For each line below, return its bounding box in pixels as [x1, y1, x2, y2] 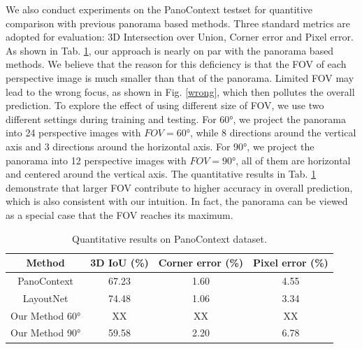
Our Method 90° [10, 325, 81, 340]
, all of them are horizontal [236, 152, 351, 167]
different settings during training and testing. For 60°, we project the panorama [6, 111, 347, 126]
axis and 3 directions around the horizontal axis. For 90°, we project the [6, 138, 314, 153]
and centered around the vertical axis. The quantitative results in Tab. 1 [6, 166, 317, 181]
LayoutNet [22, 290, 68, 305]
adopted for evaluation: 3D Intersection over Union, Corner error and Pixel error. [6, 29, 354, 44]
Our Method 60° [10, 308, 81, 322]
